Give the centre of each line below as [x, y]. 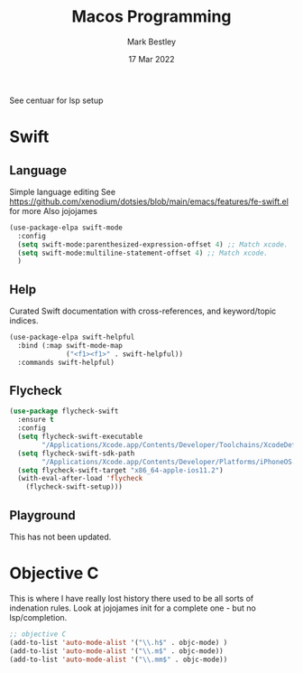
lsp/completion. [38, 617]
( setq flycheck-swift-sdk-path [76, 453]
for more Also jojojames [53, 210]
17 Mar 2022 [151, 59]
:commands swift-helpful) [66, 362]
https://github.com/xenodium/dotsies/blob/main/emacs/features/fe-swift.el [149, 201]
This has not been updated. [60, 537]
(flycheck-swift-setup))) [74, 487]
